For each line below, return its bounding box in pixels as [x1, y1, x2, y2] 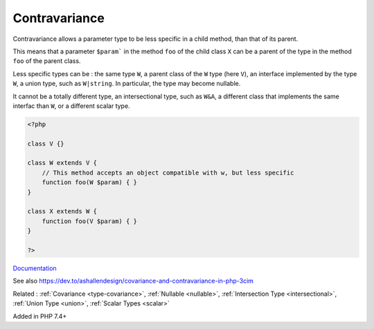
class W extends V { [27, 159, 97, 167]
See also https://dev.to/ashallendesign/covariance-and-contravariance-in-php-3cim [12, 277, 254, 285]
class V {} [27, 139, 64, 148]
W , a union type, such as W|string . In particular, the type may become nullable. [12, 80, 241, 88]
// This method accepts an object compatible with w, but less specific [42, 168, 294, 177]
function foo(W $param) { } [42, 179, 138, 186]
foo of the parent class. [12, 57, 81, 65]
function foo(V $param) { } [42, 217, 138, 225]
